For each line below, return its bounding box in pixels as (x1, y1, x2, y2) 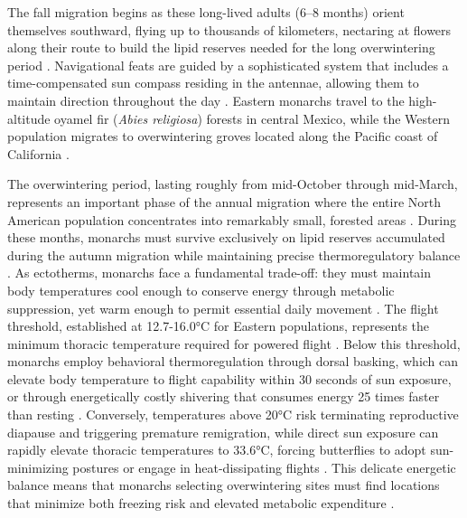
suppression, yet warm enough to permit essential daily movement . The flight (7, 298, 439, 317)
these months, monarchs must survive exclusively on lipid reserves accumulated (7, 228, 445, 247)
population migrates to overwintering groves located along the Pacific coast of (7, 127, 438, 146)
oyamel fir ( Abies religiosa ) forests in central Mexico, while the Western (54, 108, 451, 127)
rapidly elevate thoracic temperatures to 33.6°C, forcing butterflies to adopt (7, 440, 426, 459)
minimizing (7, 457, 69, 476)
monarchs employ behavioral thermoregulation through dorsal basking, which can (7, 352, 459, 371)
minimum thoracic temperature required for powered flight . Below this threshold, (7, 334, 461, 353)
